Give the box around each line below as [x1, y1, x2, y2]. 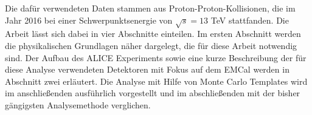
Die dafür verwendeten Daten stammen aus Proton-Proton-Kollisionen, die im [5, 2, 296, 14]
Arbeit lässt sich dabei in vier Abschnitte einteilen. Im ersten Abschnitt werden [5, 27, 301, 40]
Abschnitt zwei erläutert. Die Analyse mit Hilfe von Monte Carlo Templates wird [5, 74, 308, 87]
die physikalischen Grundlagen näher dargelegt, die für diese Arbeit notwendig [5, 39, 297, 51]
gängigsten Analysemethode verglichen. [5, 98, 151, 111]
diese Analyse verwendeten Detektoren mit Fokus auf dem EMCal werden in [5, 63, 289, 76]
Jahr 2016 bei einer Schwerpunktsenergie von [5, 13, 173, 26]
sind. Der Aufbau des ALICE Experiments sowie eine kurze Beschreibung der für [5, 51, 307, 64]
